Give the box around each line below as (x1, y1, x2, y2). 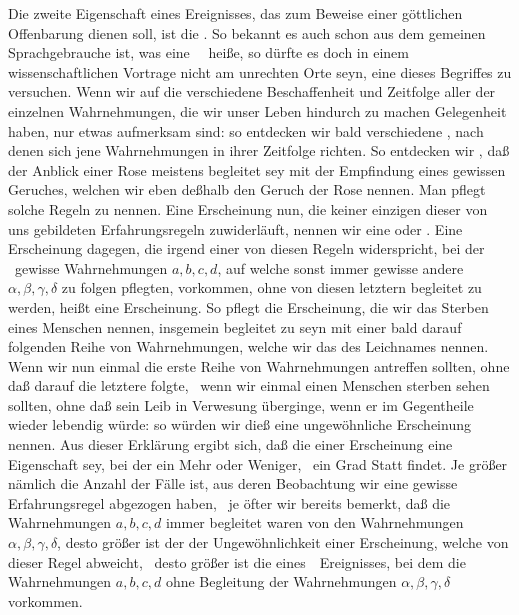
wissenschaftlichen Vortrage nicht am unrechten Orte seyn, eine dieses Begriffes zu (8, 61, 512, 82)
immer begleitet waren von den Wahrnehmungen (165, 512, 464, 533)
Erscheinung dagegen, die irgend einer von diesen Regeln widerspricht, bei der (8, 238, 485, 259)
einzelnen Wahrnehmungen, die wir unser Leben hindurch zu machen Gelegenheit (8, 100, 507, 121)
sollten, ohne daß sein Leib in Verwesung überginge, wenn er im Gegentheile (8, 394, 474, 415)
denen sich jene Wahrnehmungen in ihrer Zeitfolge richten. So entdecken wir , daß (8, 140, 510, 161)
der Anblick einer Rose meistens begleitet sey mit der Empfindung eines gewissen (8, 159, 506, 180)
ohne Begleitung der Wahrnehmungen (165, 571, 397, 592)
